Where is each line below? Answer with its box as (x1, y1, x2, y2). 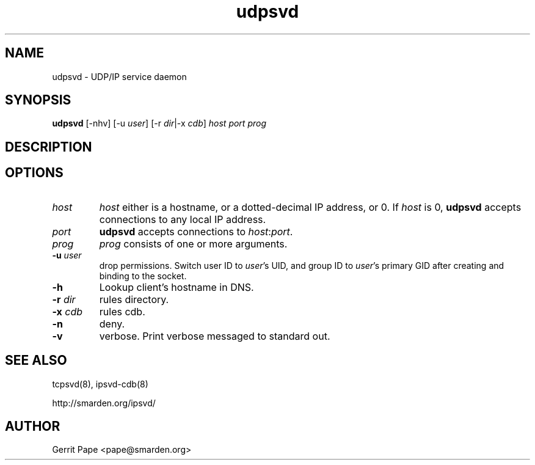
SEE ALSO (5, 353, 67, 368)
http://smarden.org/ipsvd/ (52, 397, 156, 408)
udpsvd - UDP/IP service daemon (52, 71, 187, 82)
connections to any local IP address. (99, 213, 266, 225)
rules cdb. (99, 305, 145, 318)
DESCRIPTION (5, 139, 92, 155)
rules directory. (99, 293, 169, 306)
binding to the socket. (99, 270, 187, 281)
